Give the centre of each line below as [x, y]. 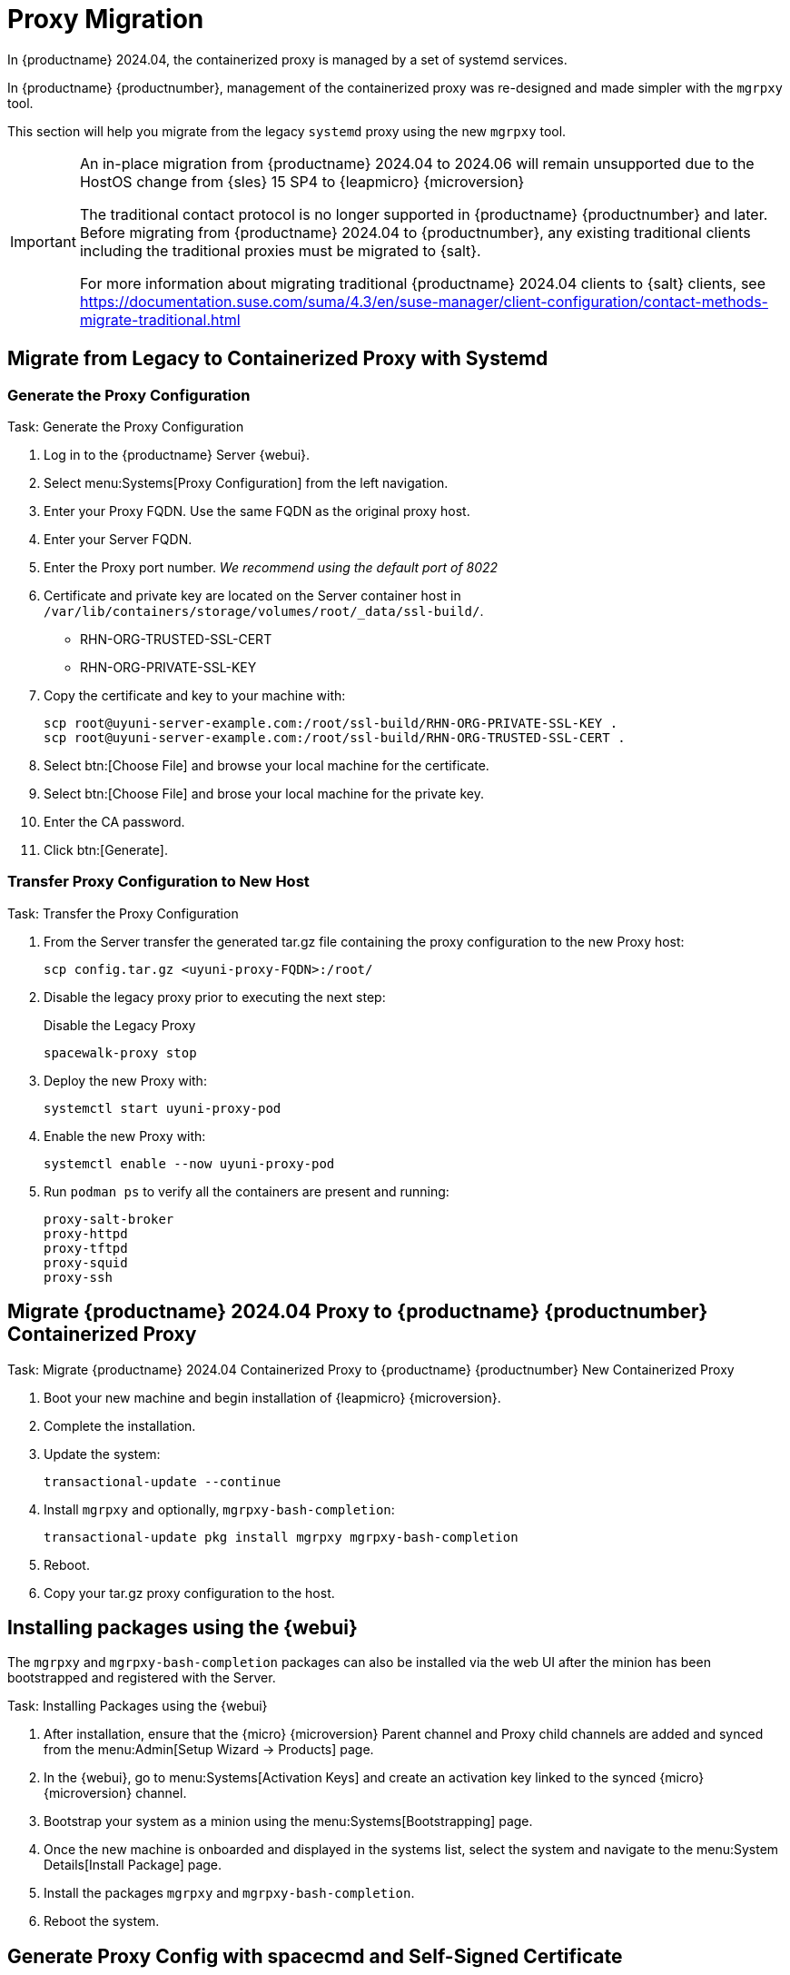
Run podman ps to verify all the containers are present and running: [247, 1191]
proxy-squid [86, 1262]
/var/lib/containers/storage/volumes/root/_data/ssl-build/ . [264, 610]
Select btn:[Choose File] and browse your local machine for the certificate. [267, 765]
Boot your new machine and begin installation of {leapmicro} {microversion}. [272, 1397]
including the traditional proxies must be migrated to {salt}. [280, 250]
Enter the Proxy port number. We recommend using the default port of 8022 [271, 567]
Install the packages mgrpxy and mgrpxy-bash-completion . [229, 1893]
